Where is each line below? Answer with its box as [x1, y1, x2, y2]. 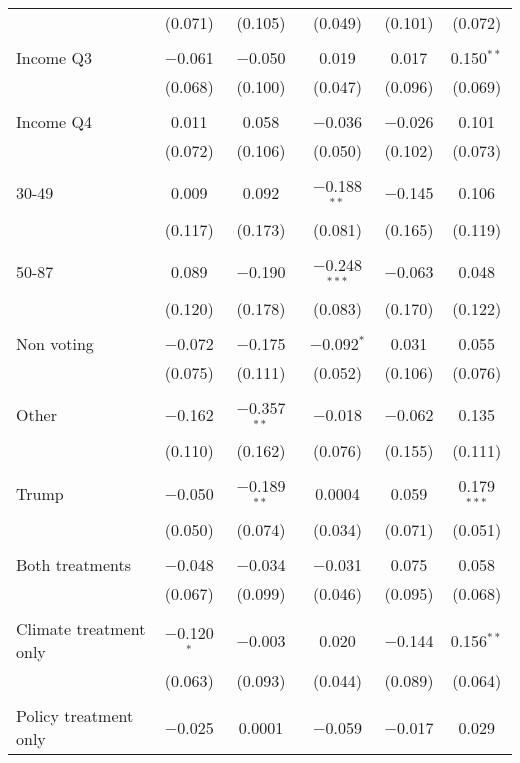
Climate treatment [16, 617, 146, 641]
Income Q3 [16, 46, 92, 69]
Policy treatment [16, 704, 134, 728]
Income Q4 [16, 110, 92, 133]
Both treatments [16, 553, 132, 577]
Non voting [16, 331, 94, 355]
